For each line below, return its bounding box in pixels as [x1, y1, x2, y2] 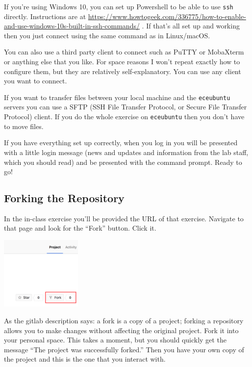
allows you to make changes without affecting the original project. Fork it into [4, 325, 239, 335]
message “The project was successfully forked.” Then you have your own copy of [4, 344, 244, 354]
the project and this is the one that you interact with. [4, 354, 166, 364]
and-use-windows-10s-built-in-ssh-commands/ [4, 21, 140, 31]
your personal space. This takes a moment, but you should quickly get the [4, 335, 227, 345]
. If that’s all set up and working [142, 21, 240, 31]
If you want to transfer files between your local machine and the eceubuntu [4, 92, 230, 102]
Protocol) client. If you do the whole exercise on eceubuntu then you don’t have [4, 111, 245, 122]
